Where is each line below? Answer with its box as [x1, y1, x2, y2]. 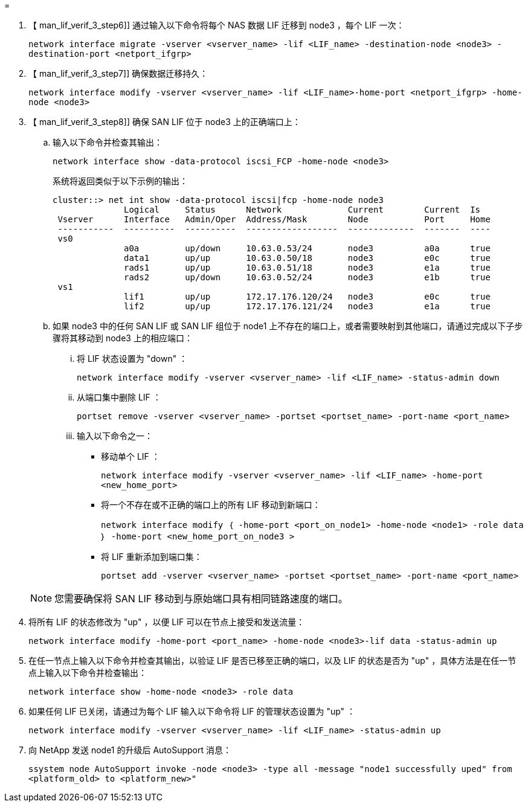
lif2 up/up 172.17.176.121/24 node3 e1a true [124, 301, 491, 311]
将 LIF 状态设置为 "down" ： [77, 353, 188, 364]
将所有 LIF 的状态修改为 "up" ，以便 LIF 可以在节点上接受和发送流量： [28, 617, 305, 627]
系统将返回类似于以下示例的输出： [53, 176, 188, 186]
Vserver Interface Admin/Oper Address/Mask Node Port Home [57, 214, 491, 224]
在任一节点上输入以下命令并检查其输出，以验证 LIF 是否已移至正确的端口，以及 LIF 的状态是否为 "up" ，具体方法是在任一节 [28, 655, 517, 666]
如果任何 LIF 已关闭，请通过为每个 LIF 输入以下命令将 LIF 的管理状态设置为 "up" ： [28, 706, 356, 716]
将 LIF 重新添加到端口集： [101, 551, 202, 562]
